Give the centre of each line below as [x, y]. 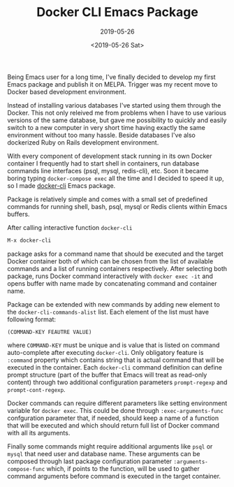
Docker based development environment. [67, 92]
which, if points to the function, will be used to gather [123, 468]
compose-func [26, 469]
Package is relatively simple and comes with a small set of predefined [108, 199]
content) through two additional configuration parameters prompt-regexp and [117, 382]
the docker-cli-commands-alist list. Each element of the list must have [108, 312]
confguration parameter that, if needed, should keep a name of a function [113, 418]
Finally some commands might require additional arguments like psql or [110, 446]
